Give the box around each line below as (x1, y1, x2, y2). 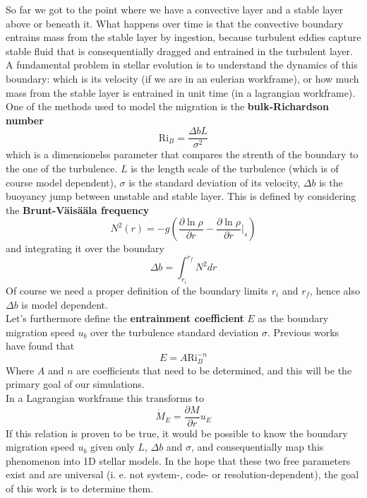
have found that (6, 338, 75, 353)
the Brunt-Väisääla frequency (6, 202, 150, 217)
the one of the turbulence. (6, 161, 118, 175)
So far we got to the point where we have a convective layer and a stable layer (6, 2, 344, 16)
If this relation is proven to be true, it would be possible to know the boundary (6, 425, 348, 440)
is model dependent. (21, 297, 108, 312)
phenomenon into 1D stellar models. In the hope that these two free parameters (6, 453, 351, 468)
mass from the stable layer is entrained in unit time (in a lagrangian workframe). (6, 85, 356, 100)
